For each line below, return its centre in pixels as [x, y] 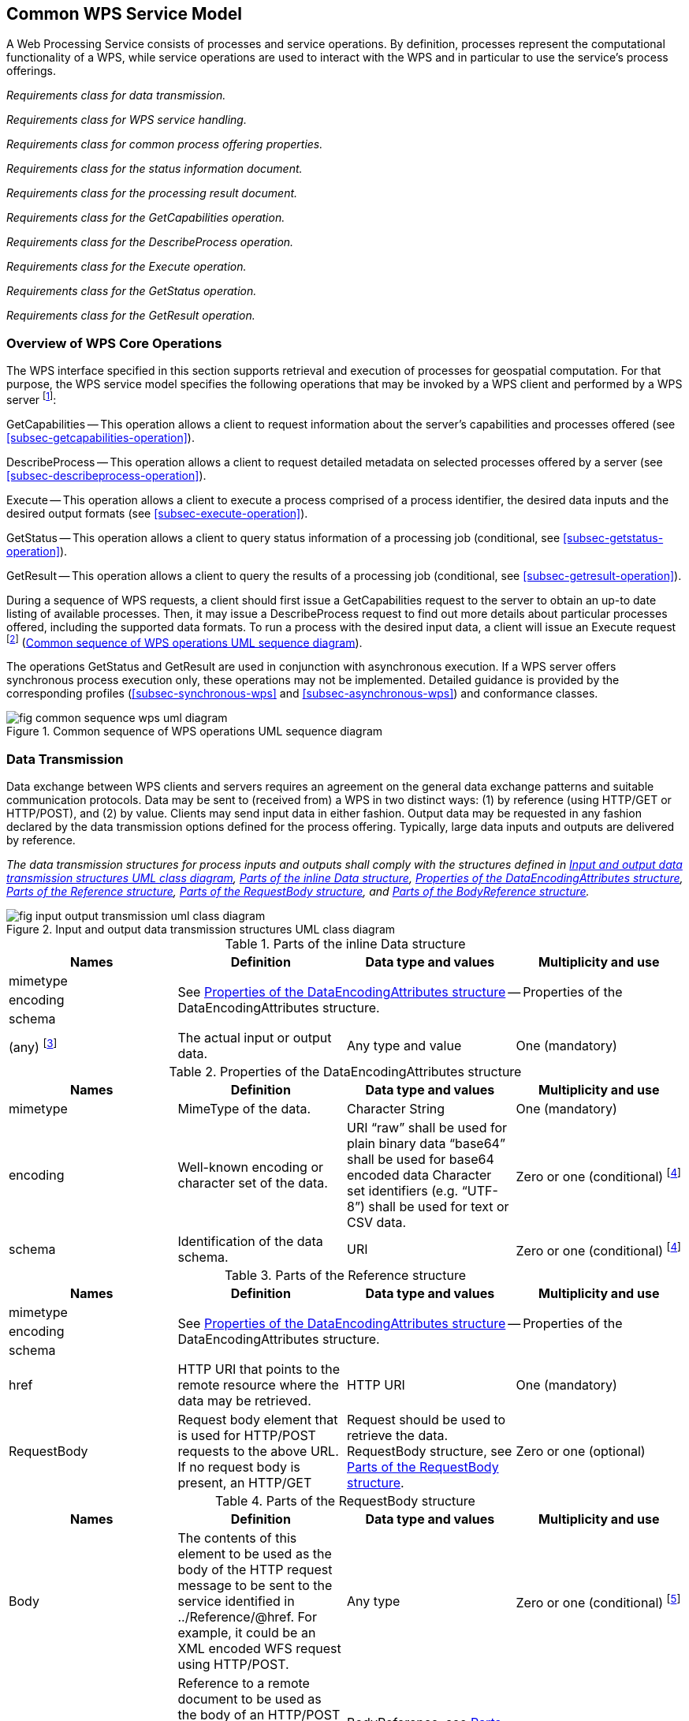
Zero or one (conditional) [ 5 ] [598, 1601]
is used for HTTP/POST [247, 1436]
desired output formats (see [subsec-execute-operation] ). [157, 513]
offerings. [32, 71]
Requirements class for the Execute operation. [127, 267]
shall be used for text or [439, 1207]
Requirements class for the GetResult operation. [131, 316]
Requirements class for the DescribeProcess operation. [150, 242]
